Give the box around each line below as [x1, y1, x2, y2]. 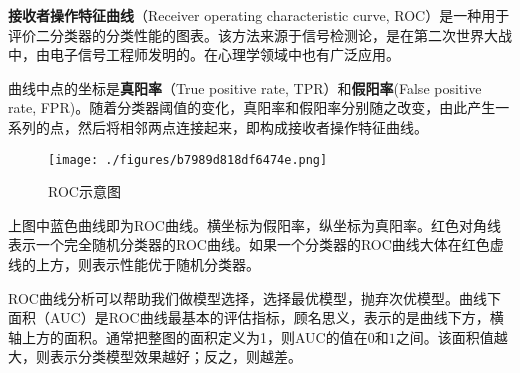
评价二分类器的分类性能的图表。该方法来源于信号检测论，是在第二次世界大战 [8, 24, 512, 45]
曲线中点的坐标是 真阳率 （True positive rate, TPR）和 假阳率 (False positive [8, 77, 482, 98]
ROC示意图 [48, 181, 121, 202]
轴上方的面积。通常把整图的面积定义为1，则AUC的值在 [8, 326, 368, 347]
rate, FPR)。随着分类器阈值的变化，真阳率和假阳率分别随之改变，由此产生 [8, 97, 496, 118]
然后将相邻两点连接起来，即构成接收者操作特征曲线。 [77, 116, 428, 137]
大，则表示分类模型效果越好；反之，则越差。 [8, 346, 302, 367]
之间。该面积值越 [395, 326, 508, 347]
